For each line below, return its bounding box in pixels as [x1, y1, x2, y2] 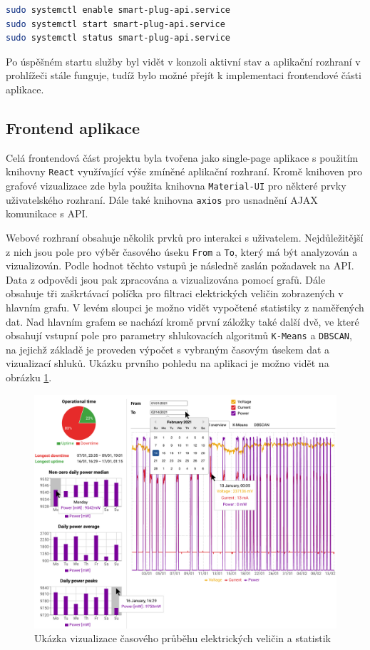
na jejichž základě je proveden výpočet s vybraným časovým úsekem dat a [6, 341, 330, 356]
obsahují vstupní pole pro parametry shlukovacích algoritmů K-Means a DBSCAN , [6, 328, 352, 343]
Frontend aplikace [6, 116, 140, 138]
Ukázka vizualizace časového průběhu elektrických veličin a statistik [34, 631, 332, 646]
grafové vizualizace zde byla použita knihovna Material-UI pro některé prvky [6, 178, 346, 193]
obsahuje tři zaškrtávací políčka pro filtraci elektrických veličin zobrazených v [6, 286, 344, 301]
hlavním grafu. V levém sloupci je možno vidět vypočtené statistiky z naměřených [6, 299, 364, 314]
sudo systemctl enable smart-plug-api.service [6, 5, 230, 15]
